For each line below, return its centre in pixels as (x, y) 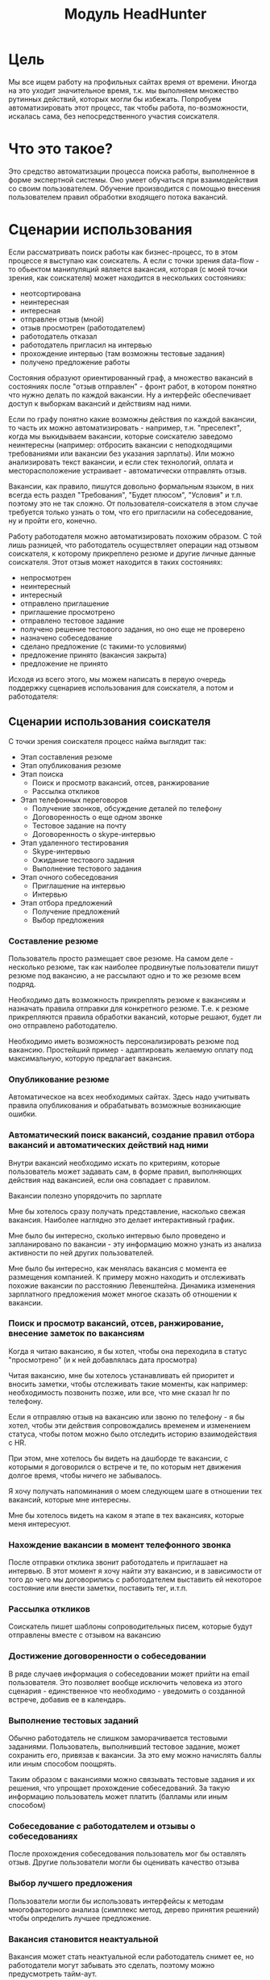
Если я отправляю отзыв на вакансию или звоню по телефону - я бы (127, 1417)
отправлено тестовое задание (72, 620)
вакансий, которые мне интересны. (70, 1499)
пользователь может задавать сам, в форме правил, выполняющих (125, 1171)
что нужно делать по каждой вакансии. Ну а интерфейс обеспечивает (130, 395)
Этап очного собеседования (69, 876)
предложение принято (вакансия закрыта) (93, 654)
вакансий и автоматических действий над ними (109, 1146)
